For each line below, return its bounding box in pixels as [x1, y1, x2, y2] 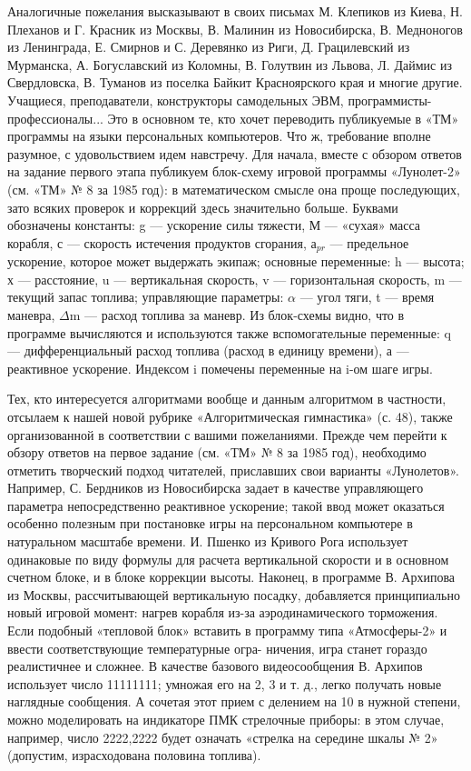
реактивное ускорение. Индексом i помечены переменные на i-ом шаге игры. [7, 358, 433, 377]
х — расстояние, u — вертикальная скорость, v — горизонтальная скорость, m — [7, 269, 462, 288]
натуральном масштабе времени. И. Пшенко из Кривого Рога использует [7, 532, 408, 551]
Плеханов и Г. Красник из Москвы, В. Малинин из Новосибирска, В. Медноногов [7, 19, 463, 38]
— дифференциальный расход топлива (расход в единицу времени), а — [7, 341, 409, 360]
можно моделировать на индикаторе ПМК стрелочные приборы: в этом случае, [7, 710, 445, 729]
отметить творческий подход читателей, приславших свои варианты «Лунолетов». [7, 460, 459, 479]
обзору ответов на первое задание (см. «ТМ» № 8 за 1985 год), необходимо [7, 443, 427, 462]
